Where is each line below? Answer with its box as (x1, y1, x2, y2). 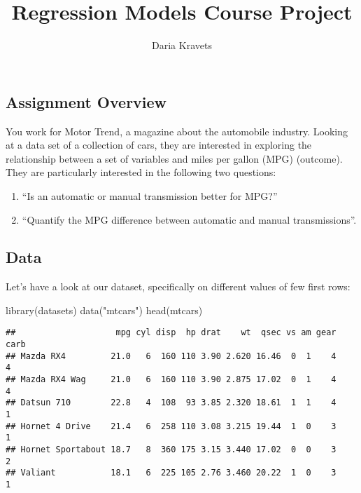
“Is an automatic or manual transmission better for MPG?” (22, 188, 278, 203)
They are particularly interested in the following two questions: (6, 165, 276, 180)
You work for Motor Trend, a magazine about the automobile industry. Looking (6, 123, 348, 138)
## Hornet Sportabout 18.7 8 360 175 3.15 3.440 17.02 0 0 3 (6, 445, 337, 455)
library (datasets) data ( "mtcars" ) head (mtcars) (6, 302, 203, 317)
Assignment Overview (6, 90, 167, 112)
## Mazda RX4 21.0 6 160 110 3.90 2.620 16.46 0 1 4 (6, 351, 337, 361)
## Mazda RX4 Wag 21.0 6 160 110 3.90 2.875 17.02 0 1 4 (6, 374, 337, 385)
